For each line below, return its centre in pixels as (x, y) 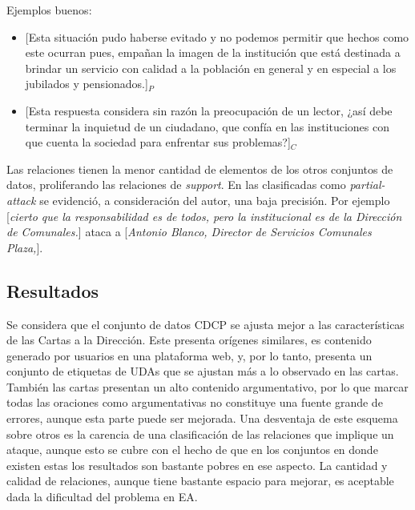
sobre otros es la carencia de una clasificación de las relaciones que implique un (200, 434)
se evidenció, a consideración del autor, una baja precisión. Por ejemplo (215, 200)
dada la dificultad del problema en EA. (102, 497)
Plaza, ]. (25, 247)
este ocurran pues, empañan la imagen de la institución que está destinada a (213, 52)
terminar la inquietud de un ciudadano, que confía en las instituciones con (207, 126)
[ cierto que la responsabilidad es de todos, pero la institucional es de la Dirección (204, 216)
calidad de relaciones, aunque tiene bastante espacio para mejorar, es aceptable (200, 481)
